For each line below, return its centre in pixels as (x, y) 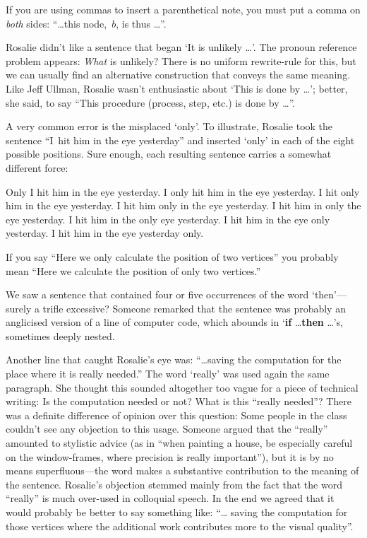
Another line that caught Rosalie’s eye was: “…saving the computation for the (174, 359)
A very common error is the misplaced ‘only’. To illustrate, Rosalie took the (169, 126)
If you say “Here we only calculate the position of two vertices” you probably (172, 256)
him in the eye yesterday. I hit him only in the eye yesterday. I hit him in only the (183, 205)
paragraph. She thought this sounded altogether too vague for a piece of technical (182, 387)
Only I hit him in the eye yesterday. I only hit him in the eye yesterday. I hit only (183, 191)
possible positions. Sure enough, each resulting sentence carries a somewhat (169, 154)
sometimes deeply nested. (60, 335)
